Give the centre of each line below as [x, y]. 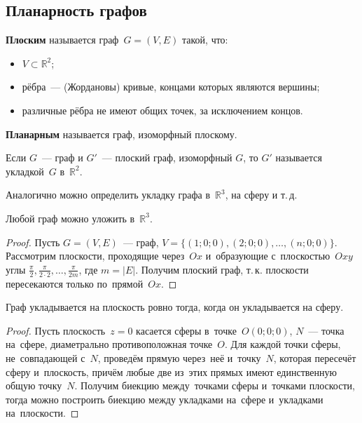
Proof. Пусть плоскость [56, 330]
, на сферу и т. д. [261, 195]
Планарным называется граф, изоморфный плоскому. [121, 134]
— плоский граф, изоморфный [167, 157]
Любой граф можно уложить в [70, 218]
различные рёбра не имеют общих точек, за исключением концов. [162, 110]
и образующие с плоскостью [268, 256]
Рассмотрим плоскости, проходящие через [95, 256]
